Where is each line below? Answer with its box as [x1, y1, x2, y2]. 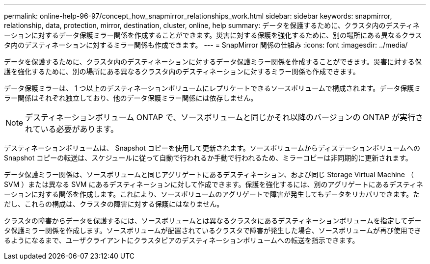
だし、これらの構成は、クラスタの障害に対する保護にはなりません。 [4, 200, 224, 208]
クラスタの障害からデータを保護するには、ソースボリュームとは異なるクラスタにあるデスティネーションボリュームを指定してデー [4, 216, 422, 225]
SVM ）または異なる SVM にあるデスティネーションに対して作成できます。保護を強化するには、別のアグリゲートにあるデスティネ [4, 180, 423, 188]
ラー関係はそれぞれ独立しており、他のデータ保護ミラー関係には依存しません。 [4, 94, 258, 102]
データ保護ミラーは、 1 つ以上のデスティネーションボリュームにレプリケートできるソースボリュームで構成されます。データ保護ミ [4, 84, 421, 92]
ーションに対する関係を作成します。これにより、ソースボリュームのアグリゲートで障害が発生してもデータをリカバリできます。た [4, 190, 420, 198]
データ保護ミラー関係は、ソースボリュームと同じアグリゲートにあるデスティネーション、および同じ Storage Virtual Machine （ [4, 170, 414, 179]
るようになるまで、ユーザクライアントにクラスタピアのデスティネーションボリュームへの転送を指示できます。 [4, 236, 359, 244]
